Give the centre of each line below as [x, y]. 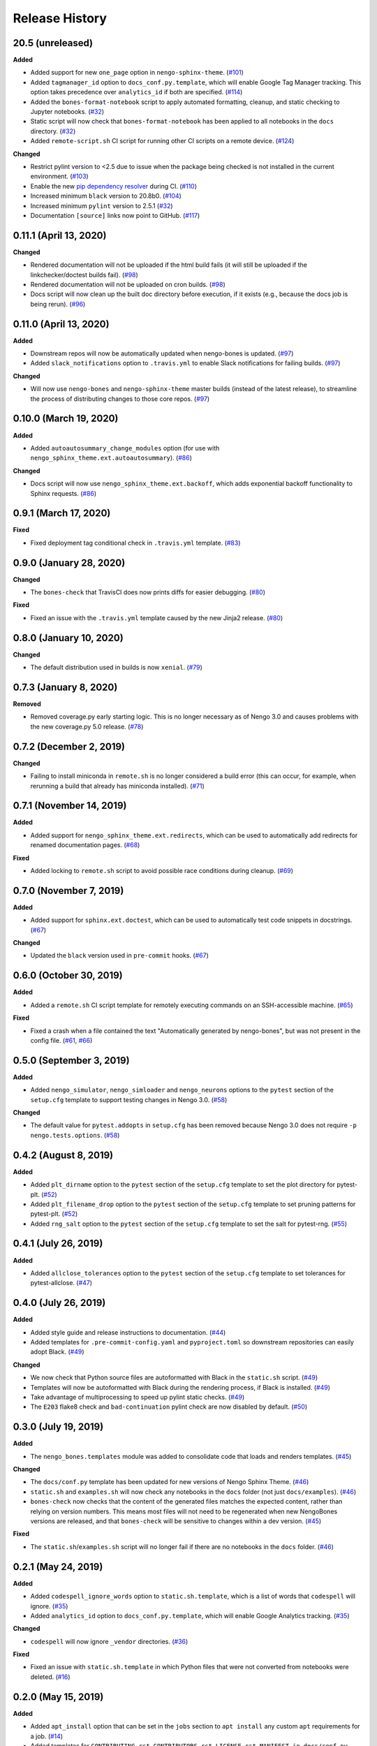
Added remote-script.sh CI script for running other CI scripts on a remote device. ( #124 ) [162, 141]
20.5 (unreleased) [53, 43]
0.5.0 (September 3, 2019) [71, 1061]
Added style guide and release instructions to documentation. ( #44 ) [128, 1332]
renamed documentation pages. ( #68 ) [85, 845]
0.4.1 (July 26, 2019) [58, 1244]
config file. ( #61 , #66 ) [61, 1040]
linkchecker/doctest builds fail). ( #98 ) [84, 274]
